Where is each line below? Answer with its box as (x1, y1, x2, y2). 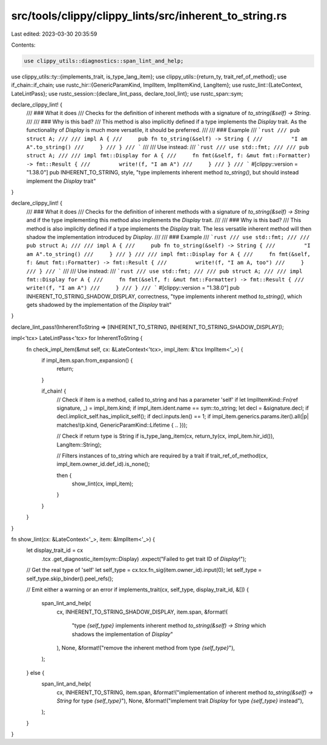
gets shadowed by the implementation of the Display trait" (26, 301, 172, 309)
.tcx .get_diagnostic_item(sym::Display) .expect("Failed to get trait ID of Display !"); (41, 555, 246, 562)
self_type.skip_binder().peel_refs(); (26, 575, 114, 582)
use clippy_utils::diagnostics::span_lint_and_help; (24, 57, 184, 64)
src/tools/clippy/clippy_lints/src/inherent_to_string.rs (11, 9, 287, 22)
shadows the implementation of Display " (71, 630, 173, 638)
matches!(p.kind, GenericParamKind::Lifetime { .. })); (56, 421, 188, 428)
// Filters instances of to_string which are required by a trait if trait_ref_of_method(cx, (56, 451, 268, 459)
